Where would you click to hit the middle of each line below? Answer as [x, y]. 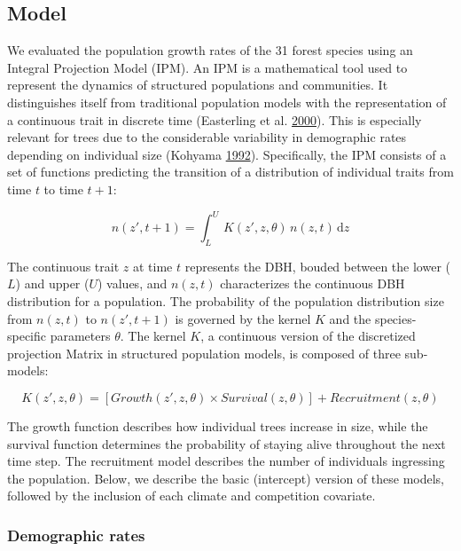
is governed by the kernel [243, 318]
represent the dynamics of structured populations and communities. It [198, 85]
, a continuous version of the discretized [308, 336]
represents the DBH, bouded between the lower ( [317, 266]
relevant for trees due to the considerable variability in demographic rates [207, 137]
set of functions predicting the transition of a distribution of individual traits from [230, 172]
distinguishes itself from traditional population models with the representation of [227, 102]
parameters [80, 336]
